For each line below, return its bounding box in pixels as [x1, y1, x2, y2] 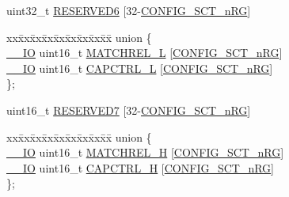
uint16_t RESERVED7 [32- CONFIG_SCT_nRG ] [6, 101, 251, 118]
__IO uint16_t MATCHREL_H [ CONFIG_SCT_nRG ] [6, 144, 284, 161]
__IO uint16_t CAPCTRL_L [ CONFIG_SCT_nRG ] [6, 59, 273, 76]
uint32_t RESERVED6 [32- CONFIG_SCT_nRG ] [6, 2, 251, 18]
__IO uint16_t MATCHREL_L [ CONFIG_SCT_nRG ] [6, 44, 283, 61]
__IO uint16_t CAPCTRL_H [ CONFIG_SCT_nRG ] [6, 159, 275, 176]
